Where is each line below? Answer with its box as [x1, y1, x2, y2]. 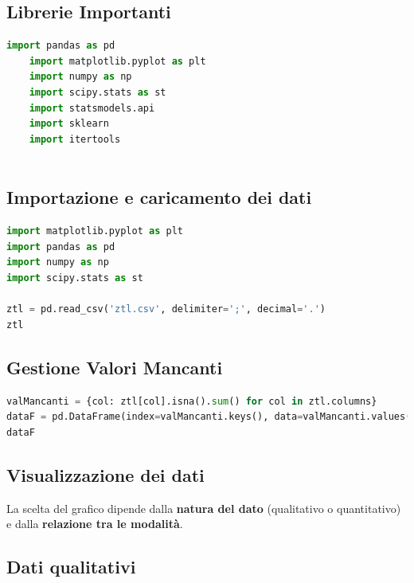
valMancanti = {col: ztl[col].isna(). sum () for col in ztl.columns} [6, 395, 377, 407]
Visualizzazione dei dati [6, 462, 205, 487]
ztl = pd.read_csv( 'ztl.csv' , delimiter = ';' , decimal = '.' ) [6, 303, 326, 315]
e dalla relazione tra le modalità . [6, 515, 183, 532]
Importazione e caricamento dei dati [6, 185, 312, 209]
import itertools [29, 133, 121, 145]
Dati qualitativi [6, 554, 136, 579]
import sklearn [29, 118, 109, 130]
